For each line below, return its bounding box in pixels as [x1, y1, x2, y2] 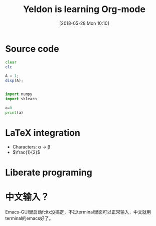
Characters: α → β [12, 143, 51, 149]
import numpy [5, 92, 33, 97]
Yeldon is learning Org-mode [23, 4, 145, 15]
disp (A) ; [5, 78, 24, 84]
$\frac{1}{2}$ [12, 149, 41, 155]
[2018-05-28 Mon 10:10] [59, 20, 109, 26]
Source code [5, 43, 59, 54]
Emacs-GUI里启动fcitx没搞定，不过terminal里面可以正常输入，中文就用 [5, 209, 151, 215]
